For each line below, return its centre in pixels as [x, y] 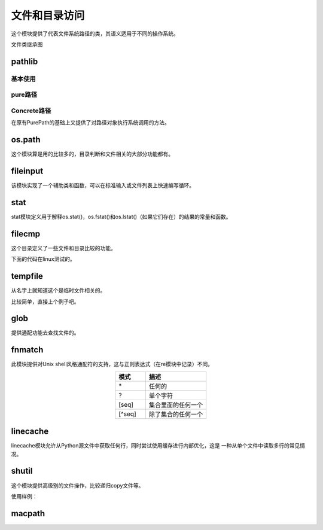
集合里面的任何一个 [176, 405]
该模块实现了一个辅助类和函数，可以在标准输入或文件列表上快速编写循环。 [103, 185]
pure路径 [24, 95]
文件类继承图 [27, 44]
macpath [28, 514]
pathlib [25, 61]
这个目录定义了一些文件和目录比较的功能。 [63, 248]
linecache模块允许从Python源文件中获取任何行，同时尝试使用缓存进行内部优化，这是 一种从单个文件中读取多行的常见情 [158, 446]
